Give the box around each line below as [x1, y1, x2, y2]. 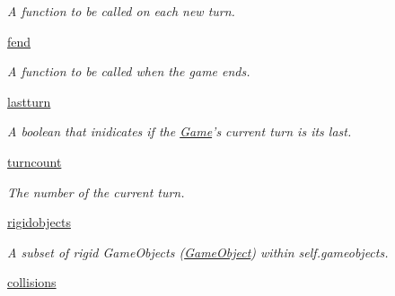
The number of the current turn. [7, 182, 185, 201]
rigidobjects [7, 213, 71, 231]
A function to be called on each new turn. [7, 2, 235, 20]
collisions [7, 273, 57, 292]
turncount [7, 152, 62, 170]
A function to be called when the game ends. [7, 62, 250, 81]
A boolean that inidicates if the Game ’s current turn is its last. [7, 122, 352, 141]
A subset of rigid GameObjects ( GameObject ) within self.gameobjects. [7, 242, 389, 261]
